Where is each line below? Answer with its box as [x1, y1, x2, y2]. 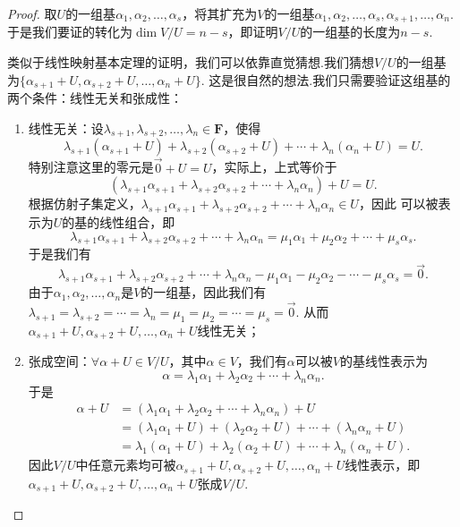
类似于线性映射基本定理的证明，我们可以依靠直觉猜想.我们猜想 [7, 53, 374, 72]
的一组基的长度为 [300, 22, 401, 41]
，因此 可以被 [358, 194, 439, 213]
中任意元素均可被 [75, 455, 176, 474]
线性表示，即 [345, 455, 421, 474]
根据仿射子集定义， [28, 194, 141, 213]
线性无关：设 [28, 118, 104, 137]
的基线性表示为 [339, 352, 428, 370]
